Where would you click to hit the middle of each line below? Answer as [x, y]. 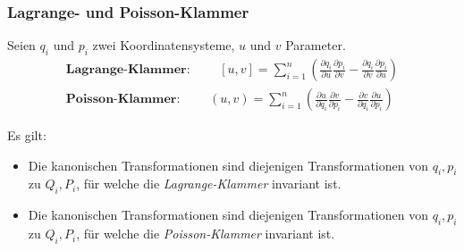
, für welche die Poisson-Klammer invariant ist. [206, 234]
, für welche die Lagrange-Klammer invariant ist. [209, 184]
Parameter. [316, 45]
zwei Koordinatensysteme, [164, 45]
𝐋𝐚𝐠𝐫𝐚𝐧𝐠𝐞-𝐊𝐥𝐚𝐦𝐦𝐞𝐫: [128, 70]
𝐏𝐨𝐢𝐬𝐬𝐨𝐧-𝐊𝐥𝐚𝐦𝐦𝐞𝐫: [123, 100]
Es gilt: [27, 135]
